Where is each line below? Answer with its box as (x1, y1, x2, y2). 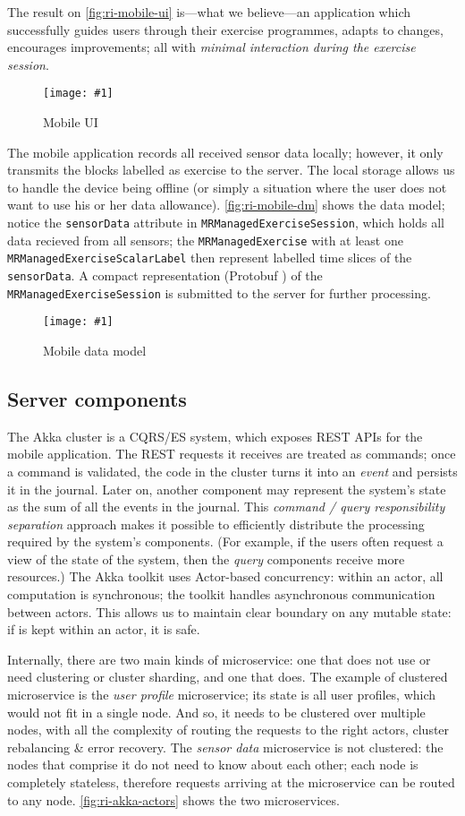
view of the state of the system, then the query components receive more (7, 549, 405, 568)
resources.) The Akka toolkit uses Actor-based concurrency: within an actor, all (7, 567, 444, 586)
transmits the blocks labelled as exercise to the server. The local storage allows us (7, 160, 455, 179)
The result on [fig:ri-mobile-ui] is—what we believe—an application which (7, 3, 410, 21)
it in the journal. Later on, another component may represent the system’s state (7, 479, 446, 498)
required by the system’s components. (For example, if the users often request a (7, 532, 444, 551)
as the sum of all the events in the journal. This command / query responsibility (7, 497, 445, 516)
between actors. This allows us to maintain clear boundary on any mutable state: (7, 602, 452, 621)
